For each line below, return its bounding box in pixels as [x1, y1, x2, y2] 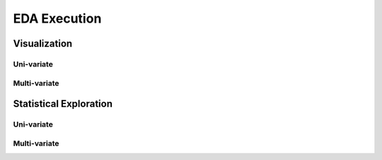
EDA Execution [13, 11, 102, 26]
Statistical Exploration [13, 98, 113, 110]
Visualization [13, 38, 73, 50]
